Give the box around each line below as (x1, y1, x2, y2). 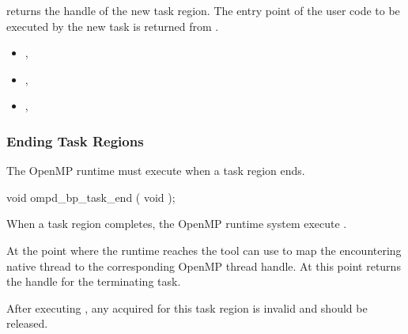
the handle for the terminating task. (6, 273, 181, 290)
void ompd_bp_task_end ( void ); (6, 188, 176, 205)
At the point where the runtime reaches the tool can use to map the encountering (6, 241, 402, 258)
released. (6, 315, 48, 332)
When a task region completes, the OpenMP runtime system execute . (6, 215, 347, 232)
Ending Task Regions (6, 131, 144, 150)
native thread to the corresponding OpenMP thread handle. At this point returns (6, 257, 401, 274)
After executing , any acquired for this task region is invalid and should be (6, 299, 368, 316)
